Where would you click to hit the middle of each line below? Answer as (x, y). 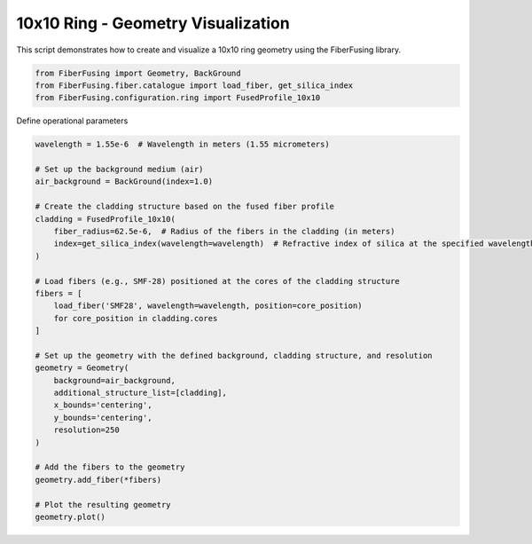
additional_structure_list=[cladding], (141, 393)
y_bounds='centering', (103, 418)
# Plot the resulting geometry (103, 505)
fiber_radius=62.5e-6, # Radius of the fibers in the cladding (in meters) (224, 232)
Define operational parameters (72, 121)
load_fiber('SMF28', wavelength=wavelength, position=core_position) (208, 306)
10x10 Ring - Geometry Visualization (153, 23)
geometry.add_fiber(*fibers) (98, 480)
